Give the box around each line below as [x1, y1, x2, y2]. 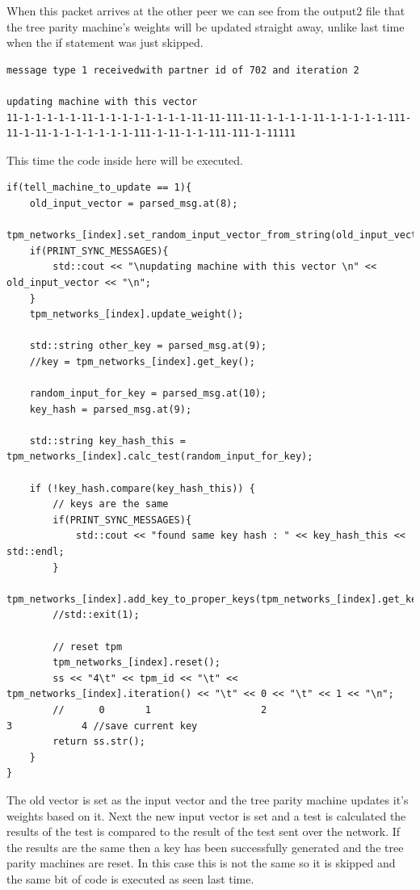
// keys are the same [52, 498, 169, 510]
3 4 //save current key [6, 720, 198, 732]
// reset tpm [52, 640, 123, 653]
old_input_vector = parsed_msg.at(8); [29, 197, 238, 209]
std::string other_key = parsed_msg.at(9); [29, 340, 267, 352]
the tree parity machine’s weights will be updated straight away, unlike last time [6, 18, 405, 35]
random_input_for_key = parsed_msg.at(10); [29, 388, 267, 400]
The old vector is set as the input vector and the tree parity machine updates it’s [6, 791, 409, 808]
